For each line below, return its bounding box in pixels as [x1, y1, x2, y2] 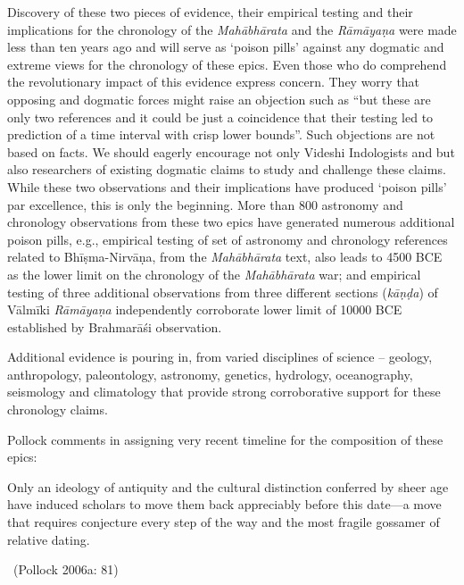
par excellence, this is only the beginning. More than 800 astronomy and [7, 195, 403, 213]
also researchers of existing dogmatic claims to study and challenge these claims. [7, 160, 446, 179]
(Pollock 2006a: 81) [12, 560, 119, 579]
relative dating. [7, 530, 90, 548]
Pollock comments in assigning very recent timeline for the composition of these [7, 430, 443, 448]
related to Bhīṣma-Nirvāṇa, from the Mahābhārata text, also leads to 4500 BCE [7, 247, 443, 266]
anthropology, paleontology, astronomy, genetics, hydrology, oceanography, [7, 364, 413, 383]
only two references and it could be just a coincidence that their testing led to [7, 107, 434, 126]
